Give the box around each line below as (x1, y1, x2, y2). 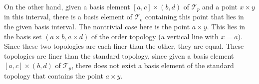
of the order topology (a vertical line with (91, 31, 219, 41)
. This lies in (207, 21, 246, 32)
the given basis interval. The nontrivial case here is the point (4, 21, 190, 32)
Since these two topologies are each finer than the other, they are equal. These (4, 41, 244, 51)
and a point (202, 1, 238, 11)
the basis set (4, 31, 42, 41)
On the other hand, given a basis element (4, 1, 130, 11)
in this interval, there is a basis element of (4, 11, 133, 22)
